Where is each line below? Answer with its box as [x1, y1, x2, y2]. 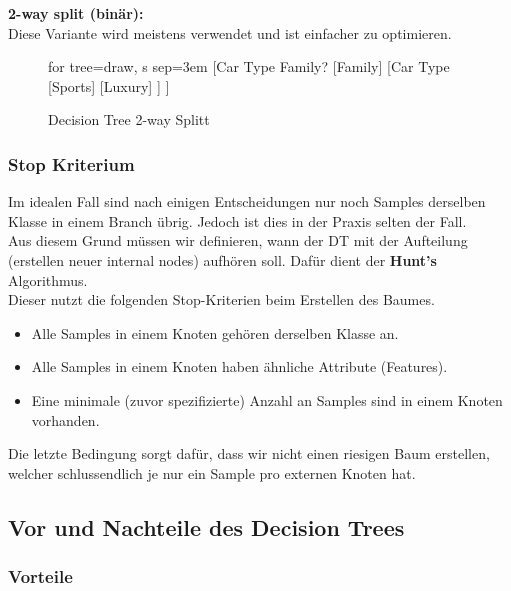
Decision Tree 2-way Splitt [48, 109, 210, 130]
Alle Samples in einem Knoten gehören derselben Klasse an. [31, 322, 399, 343]
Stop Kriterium [8, 151, 135, 176]
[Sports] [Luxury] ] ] [48, 75, 170, 96]
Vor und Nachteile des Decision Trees [8, 511, 405, 542]
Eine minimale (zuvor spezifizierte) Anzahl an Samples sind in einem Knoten [31, 389, 503, 410]
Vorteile [8, 564, 73, 589]
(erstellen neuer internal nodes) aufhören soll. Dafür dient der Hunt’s [8, 249, 437, 270]
